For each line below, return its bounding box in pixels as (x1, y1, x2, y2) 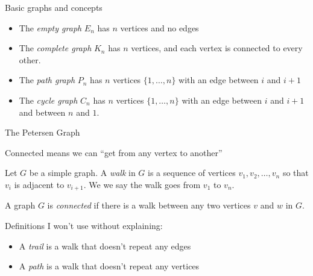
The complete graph (19, 42, 92, 54)
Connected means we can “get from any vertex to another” (5, 146, 223, 158)
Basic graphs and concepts (5, 1, 103, 13)
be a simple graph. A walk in (29, 166, 136, 179)
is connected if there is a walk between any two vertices (47, 199, 251, 212)
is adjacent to (14, 178, 65, 190)
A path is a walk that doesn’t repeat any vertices (19, 260, 200, 272)
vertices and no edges (120, 21, 199, 34)
